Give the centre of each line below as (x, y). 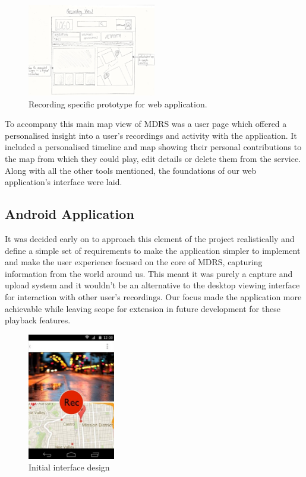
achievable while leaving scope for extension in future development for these (143, 308)
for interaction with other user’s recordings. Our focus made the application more (153, 296)
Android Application (70, 214)
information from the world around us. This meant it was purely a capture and (149, 273)
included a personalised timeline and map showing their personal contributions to (153, 147)
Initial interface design (69, 467)
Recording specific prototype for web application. (118, 104)
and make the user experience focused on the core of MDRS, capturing (134, 262)
